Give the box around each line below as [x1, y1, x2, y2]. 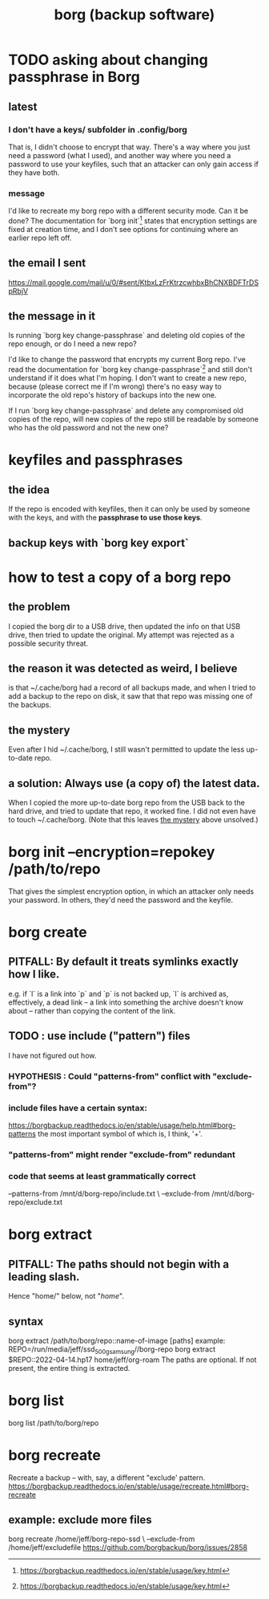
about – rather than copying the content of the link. [8, 1005, 176, 1015]
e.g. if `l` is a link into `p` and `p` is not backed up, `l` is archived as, [8, 989, 229, 998]
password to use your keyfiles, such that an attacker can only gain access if [8, 159, 259, 169]
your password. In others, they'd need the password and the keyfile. [8, 895, 234, 904]
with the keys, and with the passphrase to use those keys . [8, 512, 203, 523]
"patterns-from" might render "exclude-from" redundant [8, 1148, 236, 1160]
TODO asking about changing [8, 51, 208, 69]
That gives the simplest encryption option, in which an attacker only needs [8, 886, 255, 896]
